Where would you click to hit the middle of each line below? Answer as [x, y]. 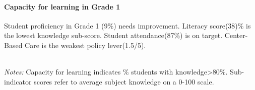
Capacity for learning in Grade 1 [62, 6]
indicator [18, 81]
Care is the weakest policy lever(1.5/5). [85, 45]
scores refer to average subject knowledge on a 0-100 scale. [124, 81]
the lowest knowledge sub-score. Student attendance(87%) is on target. [113, 35]
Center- [236, 35]
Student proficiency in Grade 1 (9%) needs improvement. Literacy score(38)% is [127, 25]
